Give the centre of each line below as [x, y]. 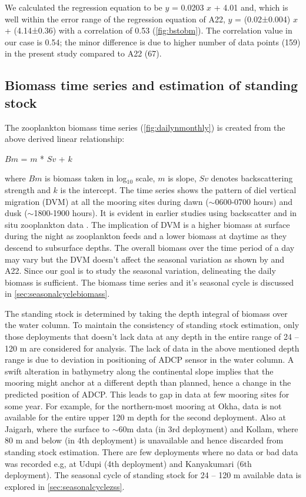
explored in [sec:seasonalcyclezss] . [65, 486]
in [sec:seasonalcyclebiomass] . [57, 294]
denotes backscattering [252, 178]
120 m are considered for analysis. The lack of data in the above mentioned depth [152, 348]
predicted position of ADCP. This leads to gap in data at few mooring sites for [147, 394]
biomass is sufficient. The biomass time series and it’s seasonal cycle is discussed [149, 282]
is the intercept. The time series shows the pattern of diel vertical [178, 189]
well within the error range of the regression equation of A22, [115, 19]
